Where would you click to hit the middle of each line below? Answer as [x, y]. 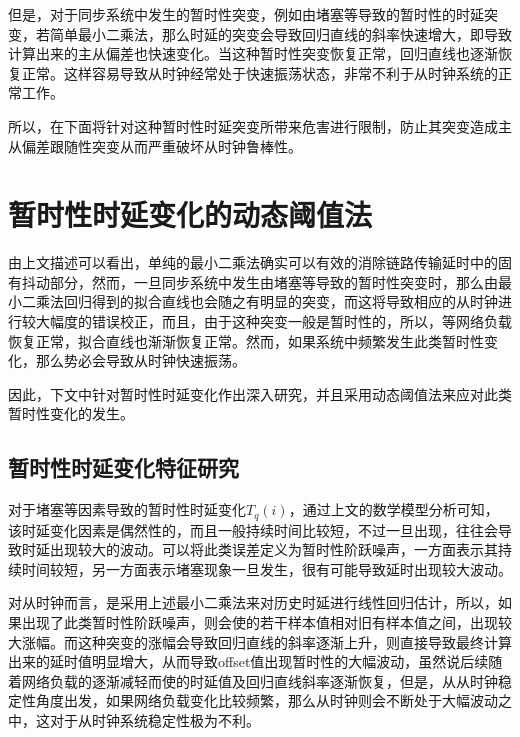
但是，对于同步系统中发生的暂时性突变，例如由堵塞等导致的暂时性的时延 [246, 14]
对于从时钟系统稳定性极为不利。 [154, 720]
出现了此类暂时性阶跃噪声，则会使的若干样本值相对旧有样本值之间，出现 [259, 622]
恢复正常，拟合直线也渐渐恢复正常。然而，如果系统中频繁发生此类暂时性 [246, 340]
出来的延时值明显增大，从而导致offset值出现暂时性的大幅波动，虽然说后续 [248, 661]
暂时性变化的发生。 [71, 413]
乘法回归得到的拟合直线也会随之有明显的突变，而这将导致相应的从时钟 [266, 301]
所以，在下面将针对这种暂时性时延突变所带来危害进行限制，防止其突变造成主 [260, 125]
